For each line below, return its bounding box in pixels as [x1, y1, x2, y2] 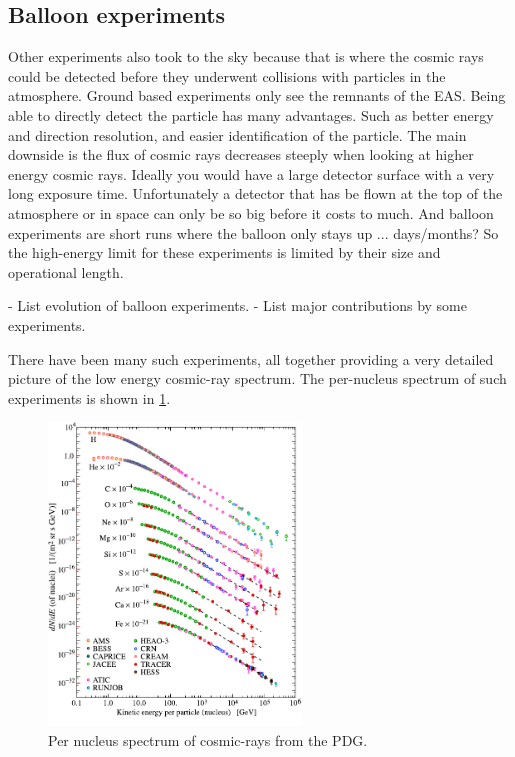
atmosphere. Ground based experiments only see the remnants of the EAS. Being [8, 85, 506, 106]
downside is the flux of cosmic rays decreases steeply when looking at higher [8, 144, 474, 165]
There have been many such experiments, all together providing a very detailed [8, 348, 494, 369]
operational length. [8, 261, 124, 282]
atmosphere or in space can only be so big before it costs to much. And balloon [8, 202, 494, 223]
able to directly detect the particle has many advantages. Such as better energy [8, 104, 494, 125]
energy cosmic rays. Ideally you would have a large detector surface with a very [8, 163, 495, 184]
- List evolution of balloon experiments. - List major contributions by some [8, 295, 468, 316]
